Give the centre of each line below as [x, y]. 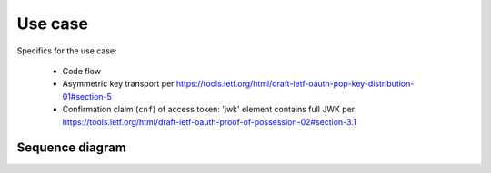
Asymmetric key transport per [118, 84]
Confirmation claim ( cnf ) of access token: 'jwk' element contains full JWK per [209, 110]
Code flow [82, 71]
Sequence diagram [72, 148]
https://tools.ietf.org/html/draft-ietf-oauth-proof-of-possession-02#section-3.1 [209, 121]
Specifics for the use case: [67, 51]
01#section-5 [87, 96]
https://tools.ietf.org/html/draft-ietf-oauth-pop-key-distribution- [295, 84]
